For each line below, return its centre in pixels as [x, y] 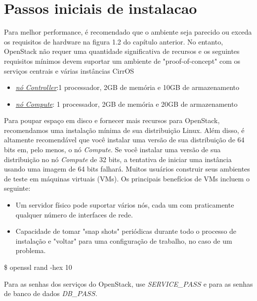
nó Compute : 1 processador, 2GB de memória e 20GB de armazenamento [127, 104]
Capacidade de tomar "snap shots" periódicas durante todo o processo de [126, 231]
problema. [31, 250]
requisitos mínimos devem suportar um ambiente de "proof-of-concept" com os [122, 61]
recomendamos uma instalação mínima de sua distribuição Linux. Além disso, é [124, 130]
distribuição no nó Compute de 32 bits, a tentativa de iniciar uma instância [118, 159]
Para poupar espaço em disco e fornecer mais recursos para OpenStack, [112, 120]
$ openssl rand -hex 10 [38, 267]
